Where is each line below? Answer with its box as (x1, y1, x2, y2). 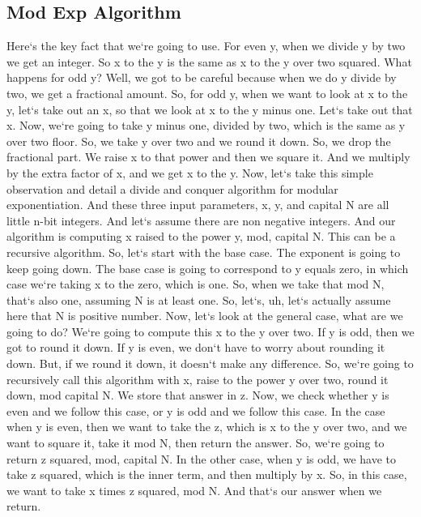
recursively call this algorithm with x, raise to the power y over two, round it (6, 370, 389, 387)
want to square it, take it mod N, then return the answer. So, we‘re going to (6, 434, 385, 451)
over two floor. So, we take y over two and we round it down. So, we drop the (6, 132, 391, 149)
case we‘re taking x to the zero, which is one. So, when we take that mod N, (6, 276, 385, 293)
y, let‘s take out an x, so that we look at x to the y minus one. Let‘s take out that (6, 100, 413, 117)
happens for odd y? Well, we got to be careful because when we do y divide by (6, 69, 397, 86)
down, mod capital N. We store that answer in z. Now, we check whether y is (6, 387, 389, 404)
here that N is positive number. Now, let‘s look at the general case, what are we (6, 307, 403, 324)
